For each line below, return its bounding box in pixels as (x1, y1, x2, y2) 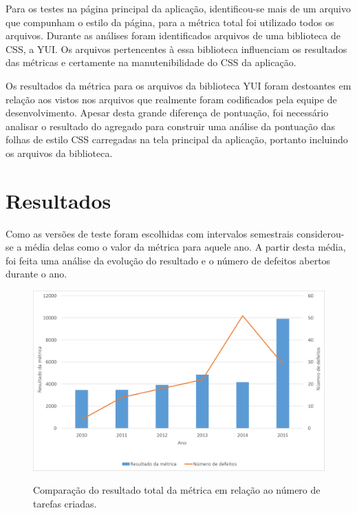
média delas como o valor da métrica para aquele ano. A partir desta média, (25, 240, 346, 254)
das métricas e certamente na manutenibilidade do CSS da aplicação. (6, 55, 296, 70)
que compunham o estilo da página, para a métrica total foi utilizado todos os (6, 14, 334, 29)
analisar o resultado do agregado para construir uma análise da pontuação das (6, 118, 335, 133)
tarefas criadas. (33, 496, 97, 510)
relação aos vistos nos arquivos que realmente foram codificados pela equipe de (6, 92, 337, 106)
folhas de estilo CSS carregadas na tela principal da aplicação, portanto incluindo (6, 132, 348, 147)
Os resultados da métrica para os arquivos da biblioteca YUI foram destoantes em (6, 78, 351, 92)
